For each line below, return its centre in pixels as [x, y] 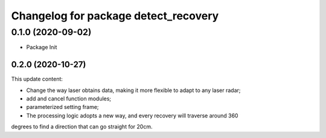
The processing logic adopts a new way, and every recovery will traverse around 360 [132, 116]
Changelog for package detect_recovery [115, 16]
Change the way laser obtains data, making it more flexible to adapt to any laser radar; [133, 90]
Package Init [42, 47]
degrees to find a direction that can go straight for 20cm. [82, 126]
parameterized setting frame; [62, 107]
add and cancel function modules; [69, 99]
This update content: [37, 79]
